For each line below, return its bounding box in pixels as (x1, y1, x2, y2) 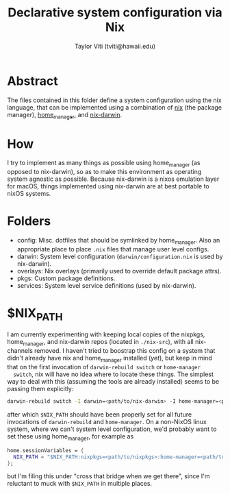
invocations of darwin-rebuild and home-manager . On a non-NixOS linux (7, 417, 207, 425)
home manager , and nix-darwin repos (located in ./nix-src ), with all (7, 338, 194, 347)
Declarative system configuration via (8, 5, 222, 21)
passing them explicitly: (7, 385, 74, 393)
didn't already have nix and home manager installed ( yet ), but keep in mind (7, 354, 212, 364)
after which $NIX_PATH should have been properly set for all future (7, 410, 192, 419)
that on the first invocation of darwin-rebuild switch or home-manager (7, 363, 201, 371)
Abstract (7, 73, 58, 88)
